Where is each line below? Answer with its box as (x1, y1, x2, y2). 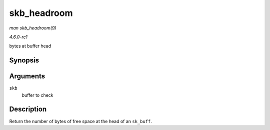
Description (9, 105, 47, 114)
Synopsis (9, 56, 39, 65)
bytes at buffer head (9, 43, 51, 49)
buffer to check (21, 92, 53, 98)
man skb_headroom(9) (9, 25, 57, 31)
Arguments (9, 72, 45, 81)
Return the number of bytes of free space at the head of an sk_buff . (9, 118, 152, 124)
